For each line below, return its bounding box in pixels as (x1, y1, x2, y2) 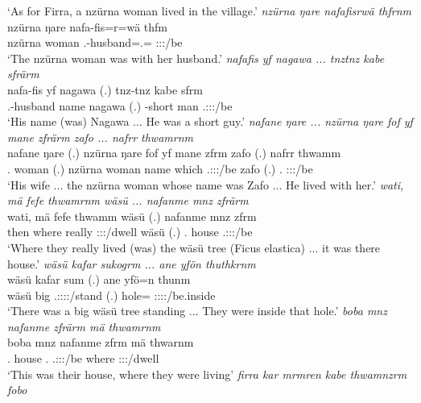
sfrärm (7, 65, 39, 82)
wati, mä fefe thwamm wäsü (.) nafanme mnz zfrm (7, 207, 257, 224)
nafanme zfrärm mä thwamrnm (7, 318, 161, 334)
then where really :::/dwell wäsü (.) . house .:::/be (7, 223, 253, 240)
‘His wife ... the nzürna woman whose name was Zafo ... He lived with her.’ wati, (7, 176, 404, 193)
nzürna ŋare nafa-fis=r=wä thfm (7, 18, 168, 35)
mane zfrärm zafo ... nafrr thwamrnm (7, 128, 193, 145)
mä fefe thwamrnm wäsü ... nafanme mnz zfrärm (7, 192, 249, 209)
